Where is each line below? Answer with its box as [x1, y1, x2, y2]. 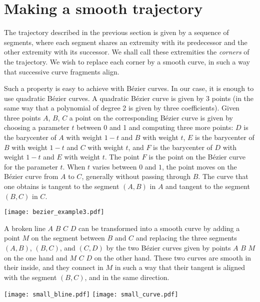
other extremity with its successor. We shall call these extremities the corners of [4, 46, 249, 57]
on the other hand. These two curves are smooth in [94, 252, 251, 262]
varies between [92, 161, 137, 171]
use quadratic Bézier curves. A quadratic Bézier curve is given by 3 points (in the [4, 92, 254, 103]
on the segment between [31, 232, 105, 243]
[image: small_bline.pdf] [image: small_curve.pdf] [4, 291, 178, 298]
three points [4, 112, 41, 122]
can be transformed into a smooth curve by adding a [78, 222, 240, 233]
